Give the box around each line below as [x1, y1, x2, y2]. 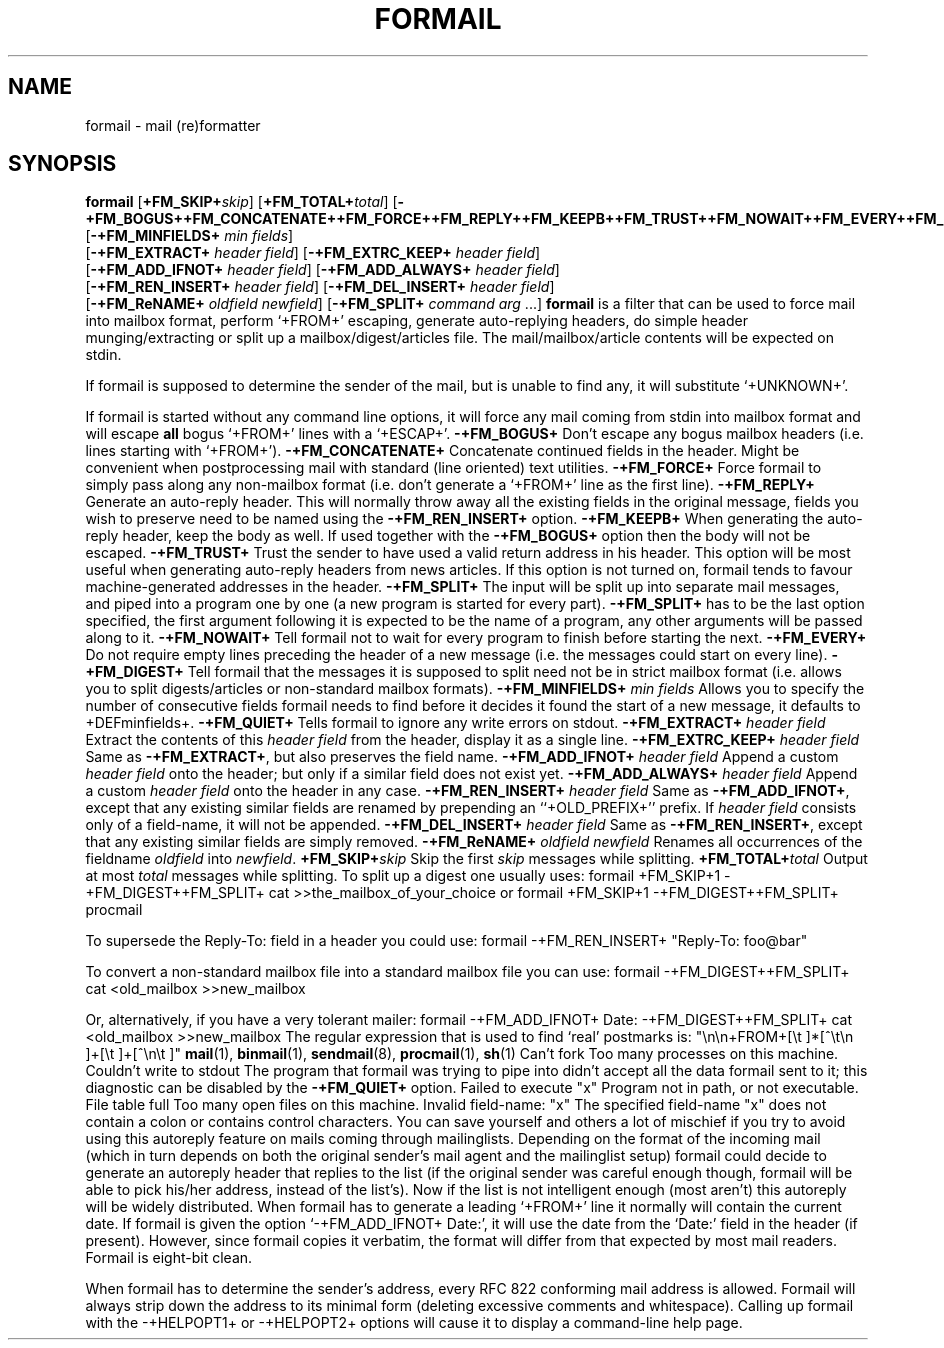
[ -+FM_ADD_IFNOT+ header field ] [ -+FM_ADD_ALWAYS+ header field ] [85, 261, 560, 279]
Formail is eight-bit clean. [85, 1249, 253, 1267]
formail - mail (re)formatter [85, 116, 261, 134]
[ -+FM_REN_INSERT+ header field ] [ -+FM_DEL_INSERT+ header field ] [85, 278, 555, 296]
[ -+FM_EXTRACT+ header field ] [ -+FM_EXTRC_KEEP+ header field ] [85, 244, 541, 262]
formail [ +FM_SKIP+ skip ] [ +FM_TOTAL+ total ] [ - [85, 193, 405, 211]
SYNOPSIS [8, 151, 117, 177]
